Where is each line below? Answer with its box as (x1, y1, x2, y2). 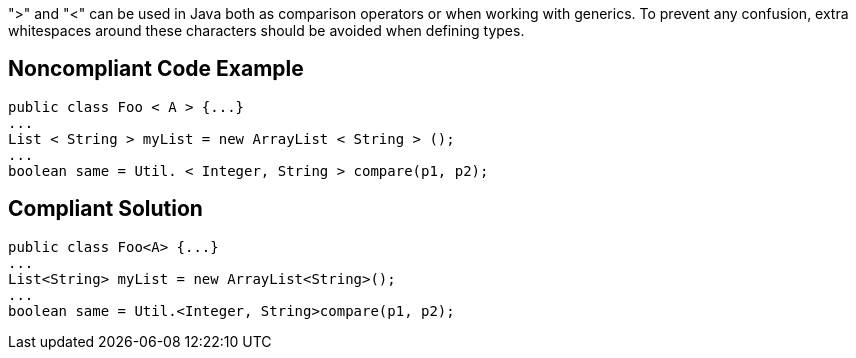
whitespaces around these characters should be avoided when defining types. (8, 22, 525, 39)
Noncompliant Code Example (8, 56, 304, 82)
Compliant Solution (8, 196, 203, 222)
